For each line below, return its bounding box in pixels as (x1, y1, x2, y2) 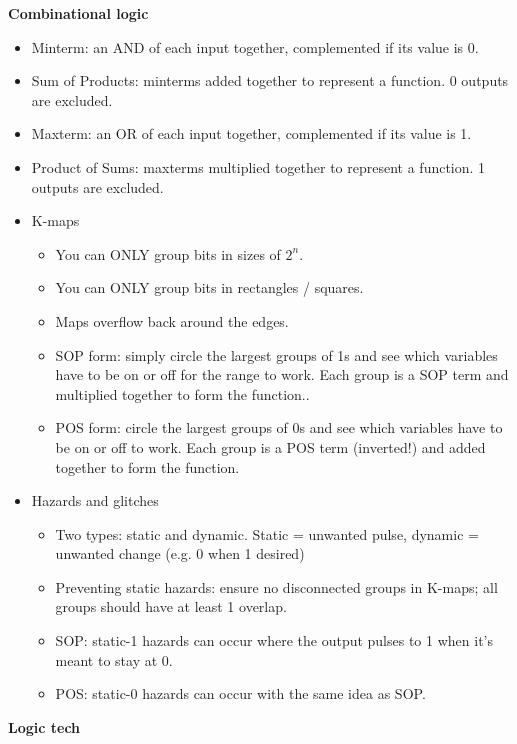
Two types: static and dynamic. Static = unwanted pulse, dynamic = (55, 523, 479, 544)
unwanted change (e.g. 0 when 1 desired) (55, 543, 305, 564)
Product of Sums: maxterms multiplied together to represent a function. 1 (31, 156, 486, 177)
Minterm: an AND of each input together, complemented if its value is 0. (31, 36, 479, 57)
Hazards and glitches (31, 490, 159, 511)
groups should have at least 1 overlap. (55, 596, 287, 617)
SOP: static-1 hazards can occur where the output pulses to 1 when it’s (55, 630, 493, 651)
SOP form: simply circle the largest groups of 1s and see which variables (55, 344, 498, 365)
